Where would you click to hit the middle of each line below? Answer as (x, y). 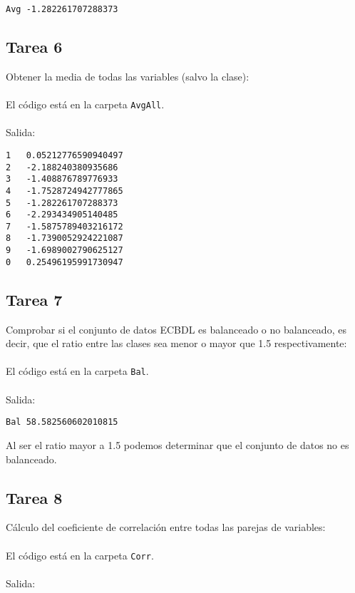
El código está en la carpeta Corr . (80, 555)
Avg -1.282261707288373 (62, 9)
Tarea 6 (34, 47)
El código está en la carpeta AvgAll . (85, 104)
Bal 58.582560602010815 (62, 422)
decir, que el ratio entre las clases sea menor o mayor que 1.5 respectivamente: (176, 343)
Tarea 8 (34, 497)
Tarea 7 (34, 299)
